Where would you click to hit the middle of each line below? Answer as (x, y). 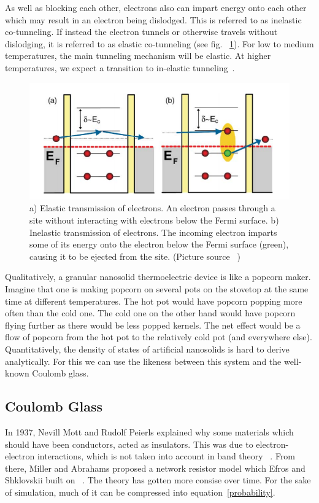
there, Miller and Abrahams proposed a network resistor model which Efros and (155, 468)
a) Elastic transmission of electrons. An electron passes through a (152, 208)
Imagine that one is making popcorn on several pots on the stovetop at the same (157, 289)
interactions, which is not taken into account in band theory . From (166, 456)
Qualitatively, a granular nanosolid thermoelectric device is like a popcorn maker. (158, 277)
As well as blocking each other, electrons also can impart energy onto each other (156, 7)
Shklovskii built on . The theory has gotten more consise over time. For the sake (158, 480)
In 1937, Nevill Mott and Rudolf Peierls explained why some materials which (149, 431)
